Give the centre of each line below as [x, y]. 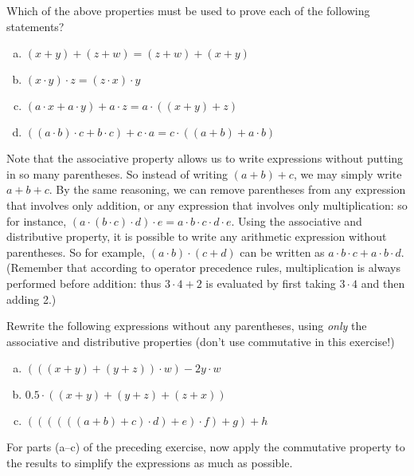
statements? [35, 26]
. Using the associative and [297, 220]
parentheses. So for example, [76, 252]
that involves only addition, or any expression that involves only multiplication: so [207, 205]
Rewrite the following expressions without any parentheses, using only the [187, 326]
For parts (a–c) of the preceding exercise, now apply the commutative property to [206, 447]
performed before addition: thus [84, 283]
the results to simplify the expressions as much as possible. [150, 462]
